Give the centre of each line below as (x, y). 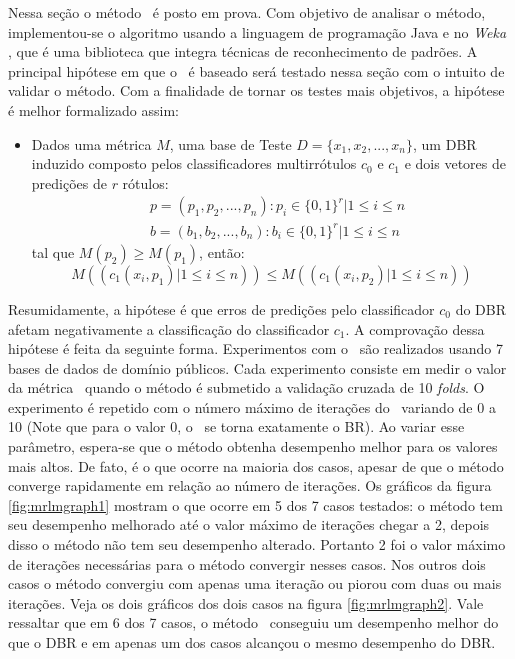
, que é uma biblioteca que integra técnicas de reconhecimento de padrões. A (243, 51)
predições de (69, 182)
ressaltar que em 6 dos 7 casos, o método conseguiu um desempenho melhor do (253, 622)
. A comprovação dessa (415, 328)
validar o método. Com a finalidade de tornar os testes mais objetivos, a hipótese (256, 90)
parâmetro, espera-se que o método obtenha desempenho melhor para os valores (253, 446)
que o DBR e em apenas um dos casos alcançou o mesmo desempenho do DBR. (252, 642)
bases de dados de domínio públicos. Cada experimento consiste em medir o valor (257, 367)
